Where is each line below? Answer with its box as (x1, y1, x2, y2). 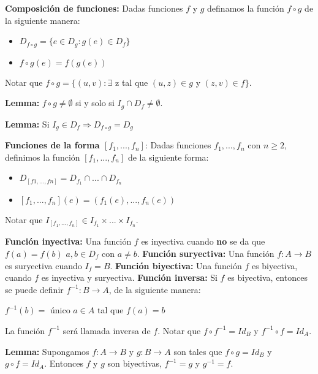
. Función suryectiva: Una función (137, 246, 274, 259)
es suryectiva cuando (5, 259, 82, 272)
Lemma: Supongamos (5, 345, 89, 357)
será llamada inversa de (62, 324, 151, 337)
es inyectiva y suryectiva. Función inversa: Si (41, 271, 218, 284)
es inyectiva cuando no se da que (141, 235, 265, 248)
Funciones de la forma (5, 139, 100, 151)
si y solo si (75, 96, 115, 109)
